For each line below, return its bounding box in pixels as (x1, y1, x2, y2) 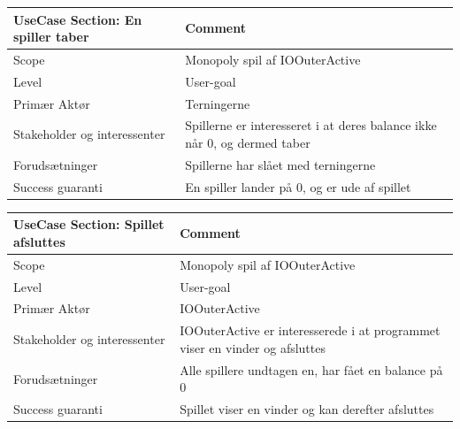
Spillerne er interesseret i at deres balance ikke (185, 116, 437, 134)
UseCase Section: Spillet (13, 215, 165, 234)
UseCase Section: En (13, 10, 142, 28)
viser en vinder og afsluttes (180, 338, 326, 356)
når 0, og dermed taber (185, 134, 310, 152)
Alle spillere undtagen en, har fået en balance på (180, 360, 443, 379)
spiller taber (13, 27, 89, 46)
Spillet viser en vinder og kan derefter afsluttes (180, 400, 434, 418)
